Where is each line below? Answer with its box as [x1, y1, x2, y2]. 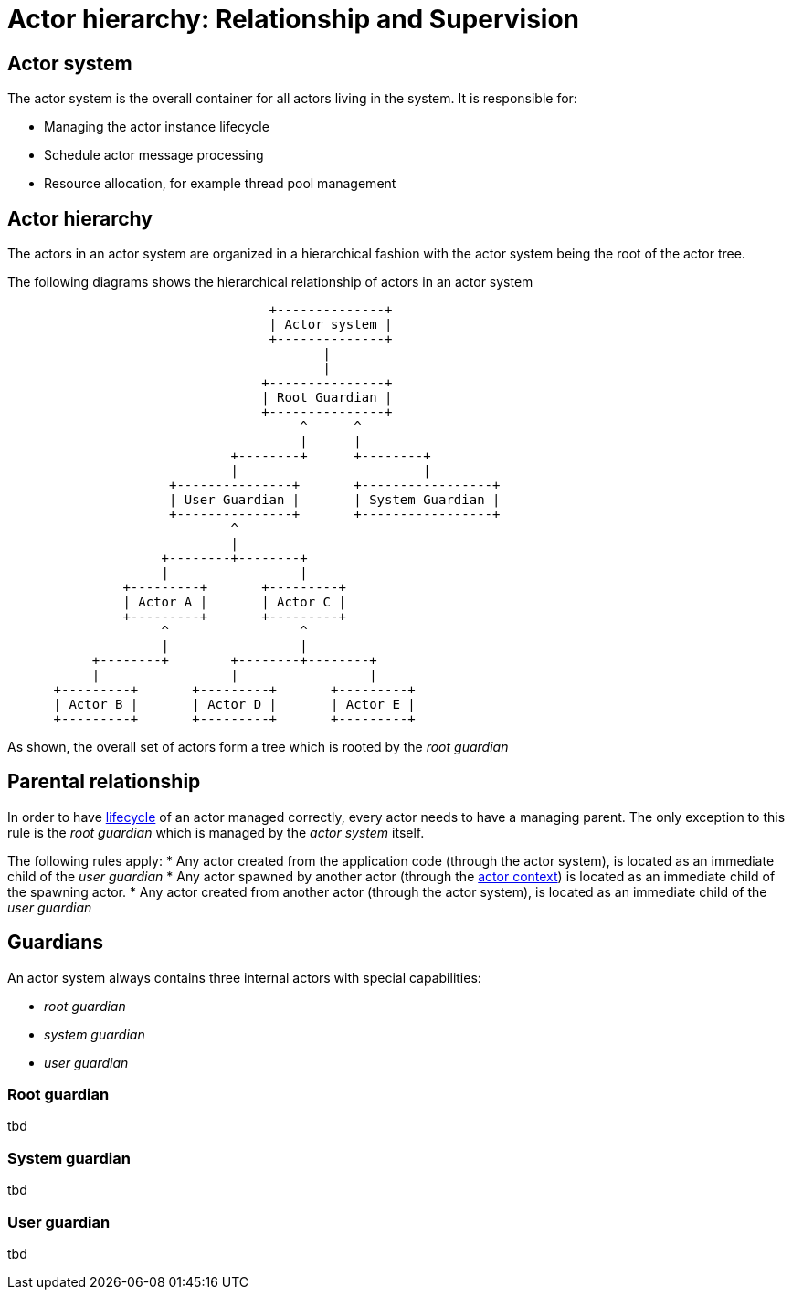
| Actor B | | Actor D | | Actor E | [53, 697, 416, 712]
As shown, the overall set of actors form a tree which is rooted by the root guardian [7, 739, 509, 755]
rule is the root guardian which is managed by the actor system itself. [7, 824, 425, 840]
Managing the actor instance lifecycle [44, 119, 269, 135]
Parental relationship [7, 770, 201, 794]
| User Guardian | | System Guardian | [169, 492, 501, 508]
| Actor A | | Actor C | [122, 595, 346, 610]
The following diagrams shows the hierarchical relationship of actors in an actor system [7, 274, 533, 290]
